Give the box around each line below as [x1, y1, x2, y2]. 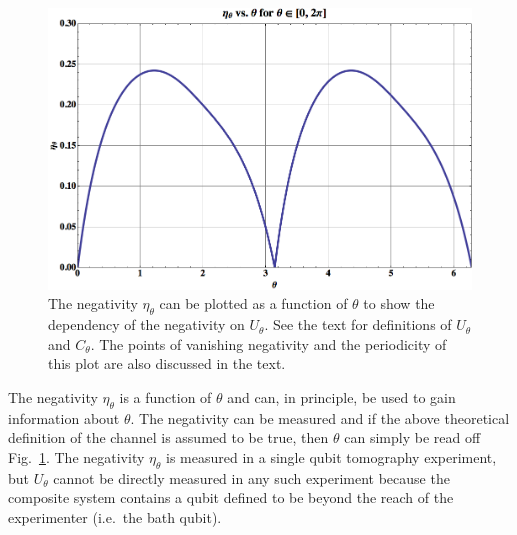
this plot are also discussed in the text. [48, 353, 286, 374]
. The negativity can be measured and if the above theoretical [130, 407, 510, 428]
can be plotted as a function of [159, 293, 348, 314]
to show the [363, 293, 435, 314]
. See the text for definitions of [264, 314, 452, 335]
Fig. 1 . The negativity [8, 446, 145, 467]
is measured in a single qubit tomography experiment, [166, 446, 497, 467]
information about [8, 407, 120, 428]
